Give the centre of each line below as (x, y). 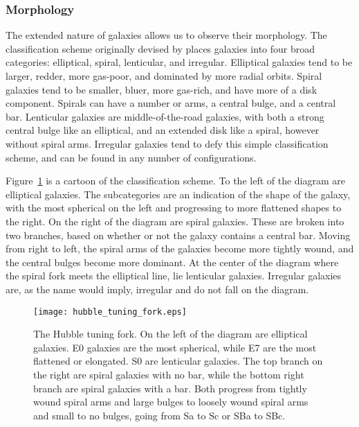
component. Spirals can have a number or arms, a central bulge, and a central (171, 103)
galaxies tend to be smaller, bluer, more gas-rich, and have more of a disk (162, 89)
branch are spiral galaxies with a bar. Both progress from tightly (170, 388)
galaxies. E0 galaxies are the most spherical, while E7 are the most (175, 347)
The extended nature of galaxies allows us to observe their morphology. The (166, 35)
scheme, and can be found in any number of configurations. (131, 157)
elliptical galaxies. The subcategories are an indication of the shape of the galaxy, (178, 194)
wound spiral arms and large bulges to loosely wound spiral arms (171, 402)
